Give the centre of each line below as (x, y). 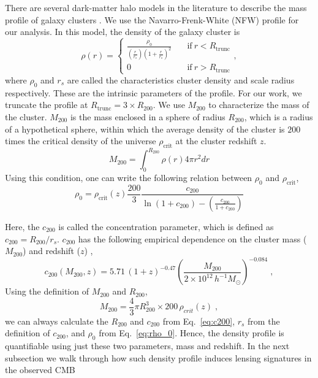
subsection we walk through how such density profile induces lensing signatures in (158, 357)
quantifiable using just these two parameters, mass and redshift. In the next (147, 346)
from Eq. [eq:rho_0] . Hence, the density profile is (191, 333)
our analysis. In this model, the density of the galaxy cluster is (123, 32)
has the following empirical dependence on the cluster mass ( (192, 238)
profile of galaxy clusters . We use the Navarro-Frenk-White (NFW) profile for (152, 19)
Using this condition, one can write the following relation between (129, 178)
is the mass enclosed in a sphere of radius (148, 116)
